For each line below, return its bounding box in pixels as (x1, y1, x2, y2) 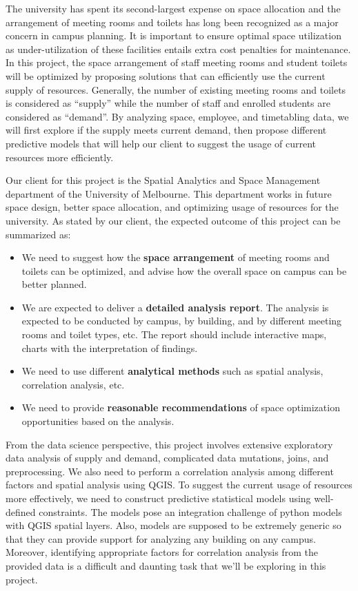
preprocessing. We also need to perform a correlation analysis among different (6, 464, 334, 478)
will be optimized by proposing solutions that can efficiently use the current (6, 68, 326, 83)
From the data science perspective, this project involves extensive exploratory (6, 437, 333, 451)
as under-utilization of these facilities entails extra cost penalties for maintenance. (6, 41, 351, 56)
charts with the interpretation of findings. (21, 340, 198, 355)
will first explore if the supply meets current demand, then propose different (6, 123, 327, 137)
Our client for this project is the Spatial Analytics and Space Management (6, 173, 321, 187)
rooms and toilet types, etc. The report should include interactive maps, (21, 327, 327, 342)
